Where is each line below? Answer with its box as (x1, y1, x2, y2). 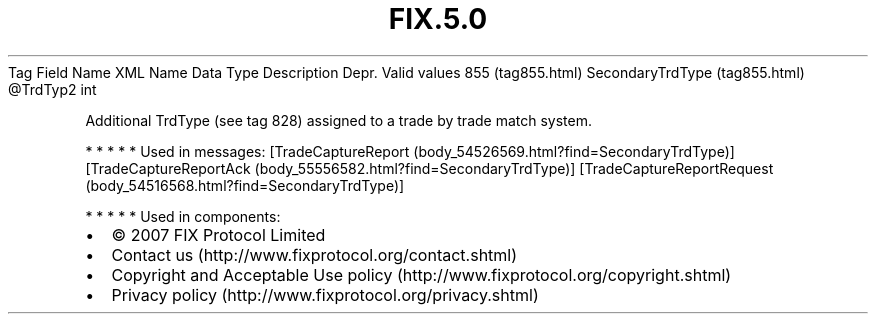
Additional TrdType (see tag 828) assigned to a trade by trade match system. (85, 111, 593, 129)
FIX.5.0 (388, 2, 488, 36)
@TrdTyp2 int (8, 80, 97, 98)
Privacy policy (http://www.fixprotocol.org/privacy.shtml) (111, 284, 539, 305)
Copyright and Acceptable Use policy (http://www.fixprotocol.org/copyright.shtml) (111, 264, 732, 285)
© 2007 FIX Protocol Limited (111, 224, 326, 245)
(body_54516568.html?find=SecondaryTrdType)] (85, 176, 405, 194)
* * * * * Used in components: (85, 207, 281, 225)
